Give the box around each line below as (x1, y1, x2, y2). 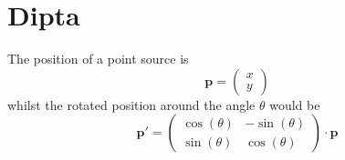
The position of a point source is (7, 49, 189, 68)
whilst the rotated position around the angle (7, 95, 256, 114)
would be (269, 95, 320, 114)
